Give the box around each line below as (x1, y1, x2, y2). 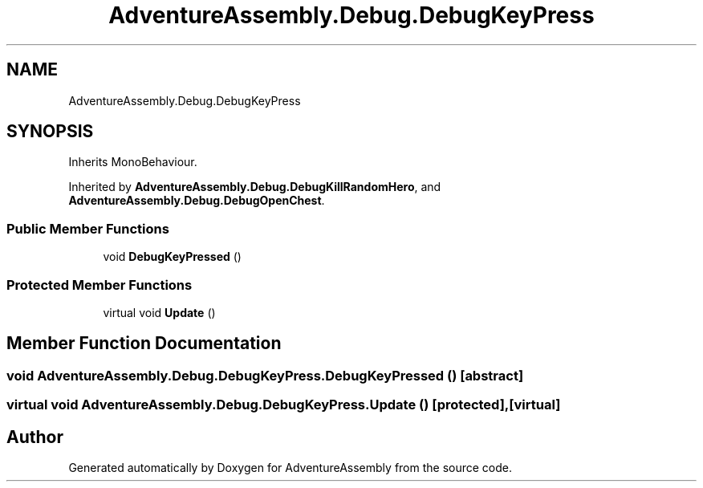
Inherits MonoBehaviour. (68, 155, 197, 169)
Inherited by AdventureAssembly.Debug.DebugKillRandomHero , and (68, 180, 441, 194)
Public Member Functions (6, 220, 169, 237)
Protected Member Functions (6, 276, 193, 293)
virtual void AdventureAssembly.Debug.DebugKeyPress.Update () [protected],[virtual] (6, 396, 561, 413)
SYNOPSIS (6, 121, 94, 142)
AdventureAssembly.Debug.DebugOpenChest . (68, 193, 325, 208)
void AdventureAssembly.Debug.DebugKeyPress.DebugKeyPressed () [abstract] (6, 367, 524, 384)
